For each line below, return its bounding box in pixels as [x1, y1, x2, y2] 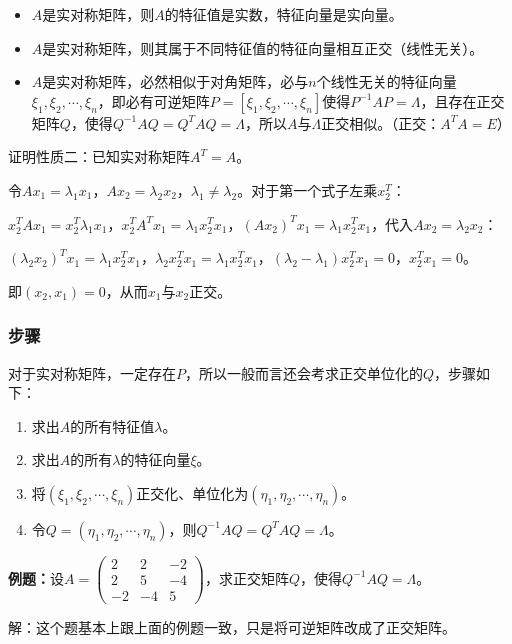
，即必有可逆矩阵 [97, 90, 210, 111]
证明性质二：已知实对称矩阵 [8, 146, 190, 167]
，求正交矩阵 [204, 567, 289, 588]
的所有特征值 [70, 415, 155, 436]
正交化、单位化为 [136, 482, 249, 503]
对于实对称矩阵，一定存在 [8, 362, 176, 383]
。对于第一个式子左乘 [237, 179, 378, 200]
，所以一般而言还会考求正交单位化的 [185, 362, 423, 383]
